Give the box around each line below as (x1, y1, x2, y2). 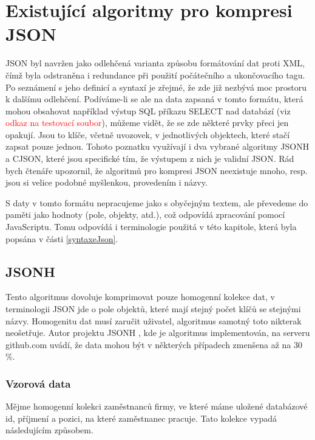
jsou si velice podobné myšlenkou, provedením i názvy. (5, 176, 208, 189)
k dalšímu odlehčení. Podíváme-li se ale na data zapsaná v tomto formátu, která (5, 93, 303, 105)
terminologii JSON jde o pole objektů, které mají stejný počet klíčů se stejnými (5, 302, 301, 315)
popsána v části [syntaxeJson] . (5, 232, 118, 245)
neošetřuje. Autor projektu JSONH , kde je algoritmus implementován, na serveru (5, 326, 310, 339)
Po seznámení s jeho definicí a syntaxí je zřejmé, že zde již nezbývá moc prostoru (5, 80, 307, 93)
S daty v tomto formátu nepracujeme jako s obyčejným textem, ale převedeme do (5, 196, 308, 209)
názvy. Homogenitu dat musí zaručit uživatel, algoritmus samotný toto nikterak (5, 314, 302, 327)
